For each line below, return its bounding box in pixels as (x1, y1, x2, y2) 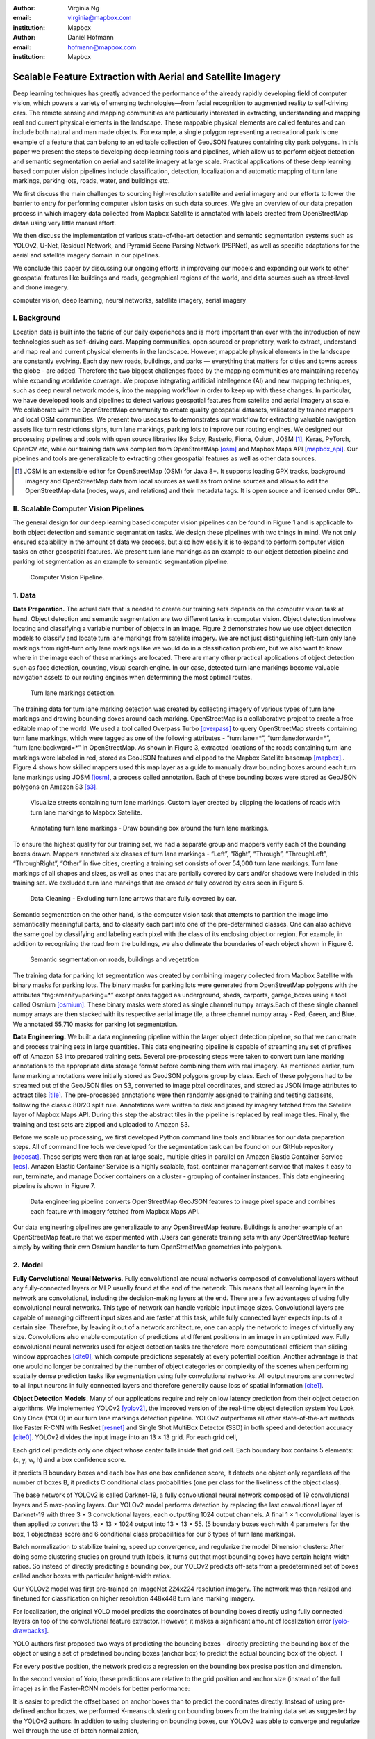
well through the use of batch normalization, (12, 1726, 140, 1735)
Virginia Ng (67, 4, 100, 12)
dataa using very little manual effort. (12, 218, 117, 227)
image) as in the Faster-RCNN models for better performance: (12, 1684, 190, 1693)
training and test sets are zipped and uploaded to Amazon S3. (12, 1120, 190, 1128)
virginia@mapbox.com (67, 14, 132, 22)
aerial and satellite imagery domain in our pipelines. (12, 251, 160, 259)
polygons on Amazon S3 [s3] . (12, 783, 98, 791)
